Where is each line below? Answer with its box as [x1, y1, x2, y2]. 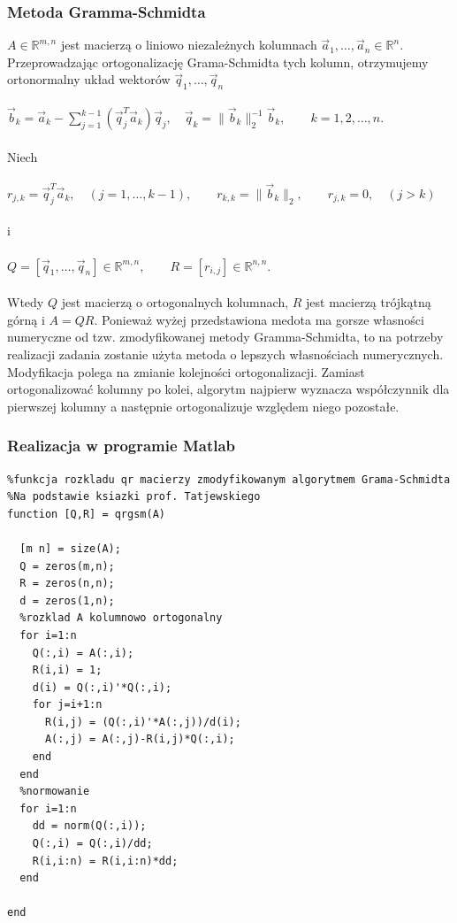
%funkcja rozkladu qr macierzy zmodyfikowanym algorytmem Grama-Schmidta [7, 473, 451, 486]
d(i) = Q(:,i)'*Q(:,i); [32, 681, 172, 694]
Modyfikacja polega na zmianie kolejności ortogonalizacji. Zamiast [7, 362, 365, 381]
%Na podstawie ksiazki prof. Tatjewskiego [7, 490, 261, 504]
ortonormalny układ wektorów [7, 70, 171, 88]
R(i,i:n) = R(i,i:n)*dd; [32, 854, 179, 867]
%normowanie [19, 785, 90, 798]
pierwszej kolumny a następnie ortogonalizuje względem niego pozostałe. [7, 396, 400, 415]
